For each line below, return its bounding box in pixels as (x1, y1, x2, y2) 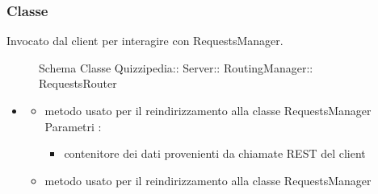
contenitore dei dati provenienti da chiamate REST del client (64, 145, 366, 162)
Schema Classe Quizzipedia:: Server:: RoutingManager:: (39, 59, 313, 76)
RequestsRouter (39, 75, 117, 92)
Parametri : (44, 118, 102, 134)
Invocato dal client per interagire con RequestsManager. (6, 32, 283, 49)
